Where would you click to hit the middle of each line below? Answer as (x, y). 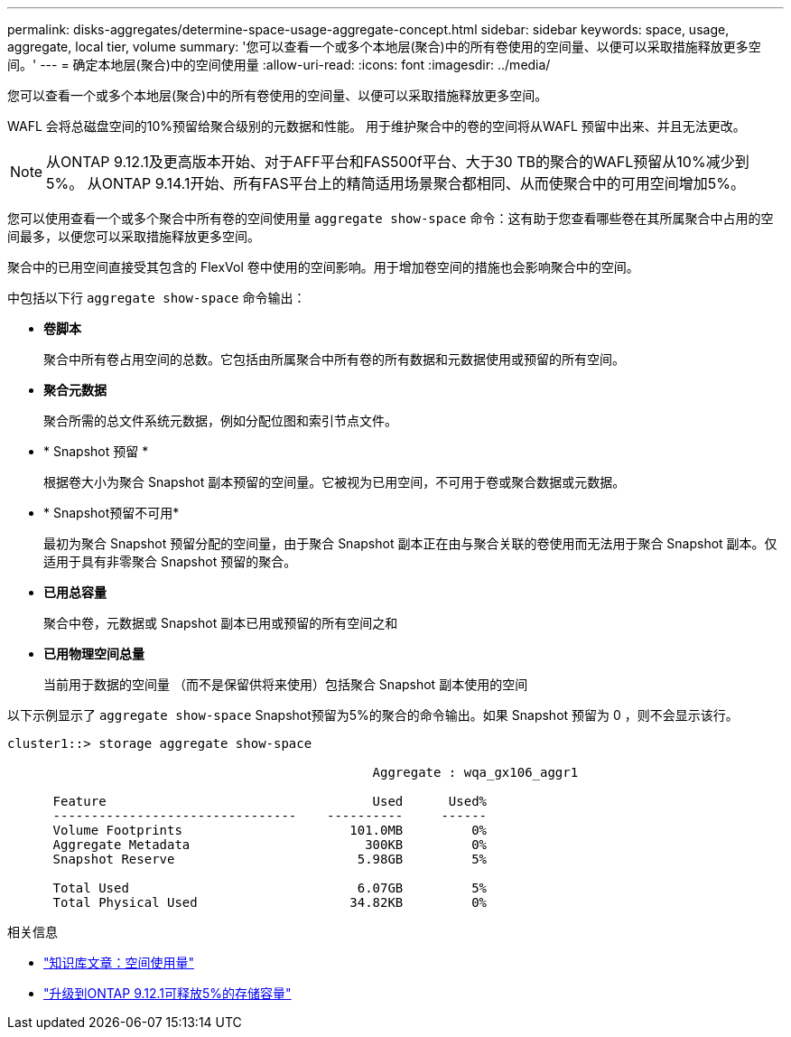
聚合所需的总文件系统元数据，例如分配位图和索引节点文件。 (220, 420)
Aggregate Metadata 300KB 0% (270, 845)
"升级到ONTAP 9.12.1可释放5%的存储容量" (168, 993)
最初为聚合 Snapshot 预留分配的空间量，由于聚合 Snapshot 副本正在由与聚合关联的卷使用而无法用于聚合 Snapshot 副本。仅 (410, 543)
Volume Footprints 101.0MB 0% (270, 830)
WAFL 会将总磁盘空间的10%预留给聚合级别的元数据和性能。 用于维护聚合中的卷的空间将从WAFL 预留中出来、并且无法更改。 (377, 126)
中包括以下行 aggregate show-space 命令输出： (157, 298)
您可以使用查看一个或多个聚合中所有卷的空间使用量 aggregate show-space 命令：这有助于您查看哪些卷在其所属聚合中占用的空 (391, 218)
